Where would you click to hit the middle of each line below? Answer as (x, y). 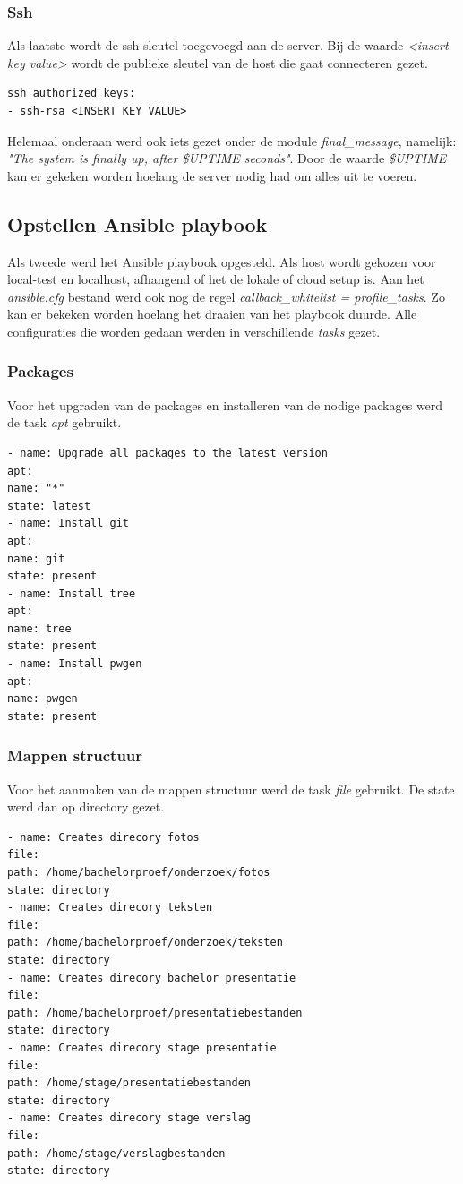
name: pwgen (43, 699)
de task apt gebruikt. (64, 422)
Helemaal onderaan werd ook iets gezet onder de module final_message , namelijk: (232, 140)
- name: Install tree (72, 593)
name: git (36, 558)
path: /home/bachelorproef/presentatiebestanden (155, 1012)
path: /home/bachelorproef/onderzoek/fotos (139, 873)
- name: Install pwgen (75, 664)
